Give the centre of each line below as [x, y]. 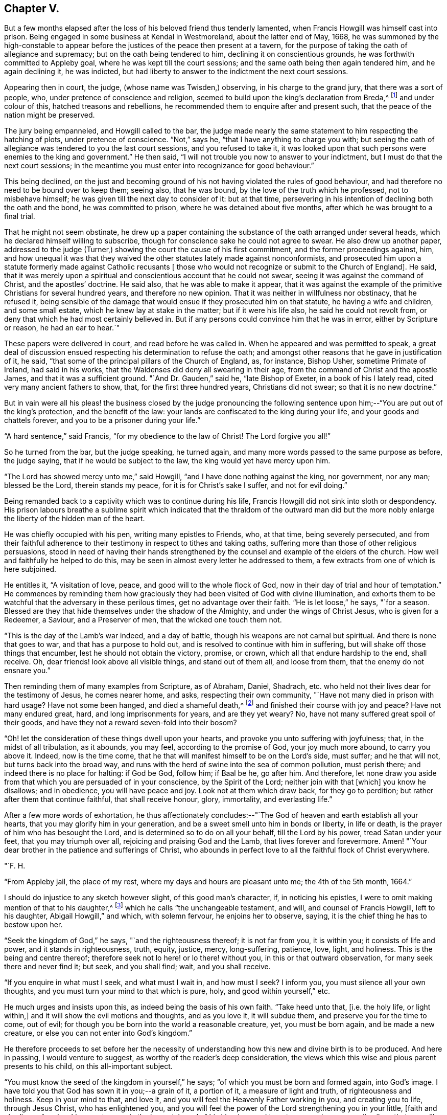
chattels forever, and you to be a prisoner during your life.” [102, 420]
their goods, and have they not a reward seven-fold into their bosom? [121, 722]
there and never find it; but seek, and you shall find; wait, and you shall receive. [137, 967]
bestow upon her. [33, 925]
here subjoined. [30, 569]
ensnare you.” [27, 671]
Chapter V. [32, 8]
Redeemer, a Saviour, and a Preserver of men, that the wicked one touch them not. [143, 620]
